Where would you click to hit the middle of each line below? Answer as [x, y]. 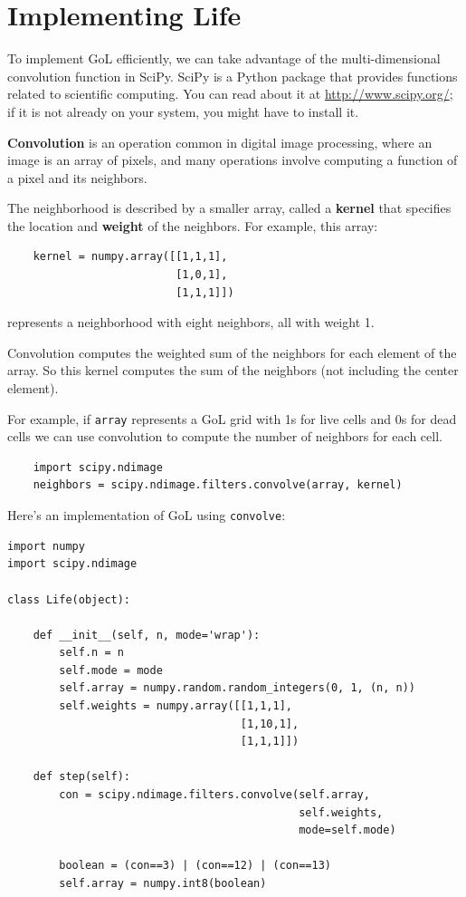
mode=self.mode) [347, 830]
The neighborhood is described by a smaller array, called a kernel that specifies [229, 208]
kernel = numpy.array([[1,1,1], [130, 257]
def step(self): [82, 777]
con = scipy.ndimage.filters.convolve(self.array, [214, 795]
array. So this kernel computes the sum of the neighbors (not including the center [233, 370]
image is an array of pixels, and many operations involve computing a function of [233, 160]
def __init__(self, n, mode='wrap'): [147, 635]
